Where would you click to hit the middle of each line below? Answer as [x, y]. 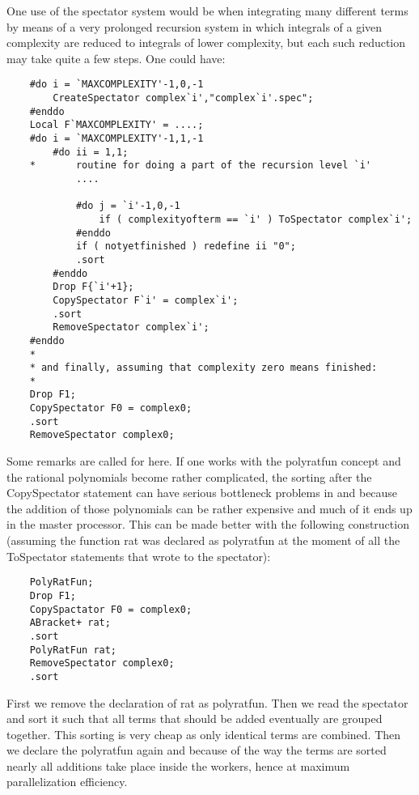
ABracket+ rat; [70, 623]
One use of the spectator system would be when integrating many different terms [207, 11]
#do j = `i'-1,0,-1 [128, 206]
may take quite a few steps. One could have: [116, 58]
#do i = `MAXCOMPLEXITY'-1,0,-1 [116, 85]
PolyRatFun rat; [73, 650]
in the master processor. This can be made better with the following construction [208, 524]
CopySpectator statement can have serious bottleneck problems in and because [202, 493]
